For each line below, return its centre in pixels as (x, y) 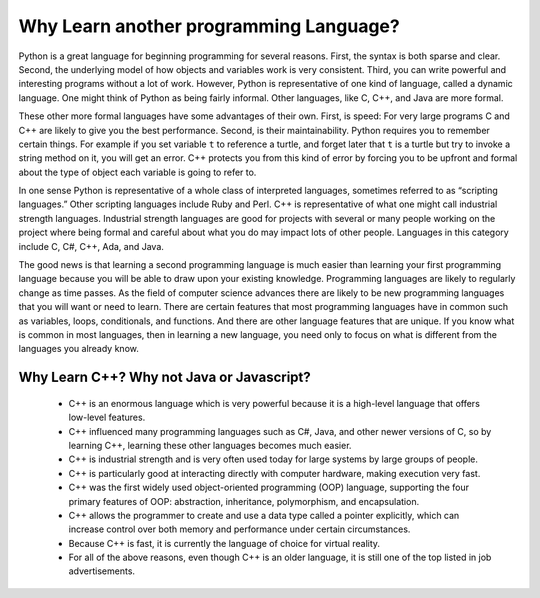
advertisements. (101, 571)
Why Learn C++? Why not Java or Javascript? (165, 377)
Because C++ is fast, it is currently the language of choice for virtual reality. (224, 543)
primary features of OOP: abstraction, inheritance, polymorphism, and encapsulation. (244, 501)
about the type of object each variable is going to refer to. (137, 172)
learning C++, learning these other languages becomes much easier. (210, 445)
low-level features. (107, 417)
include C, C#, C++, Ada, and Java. (91, 246)
